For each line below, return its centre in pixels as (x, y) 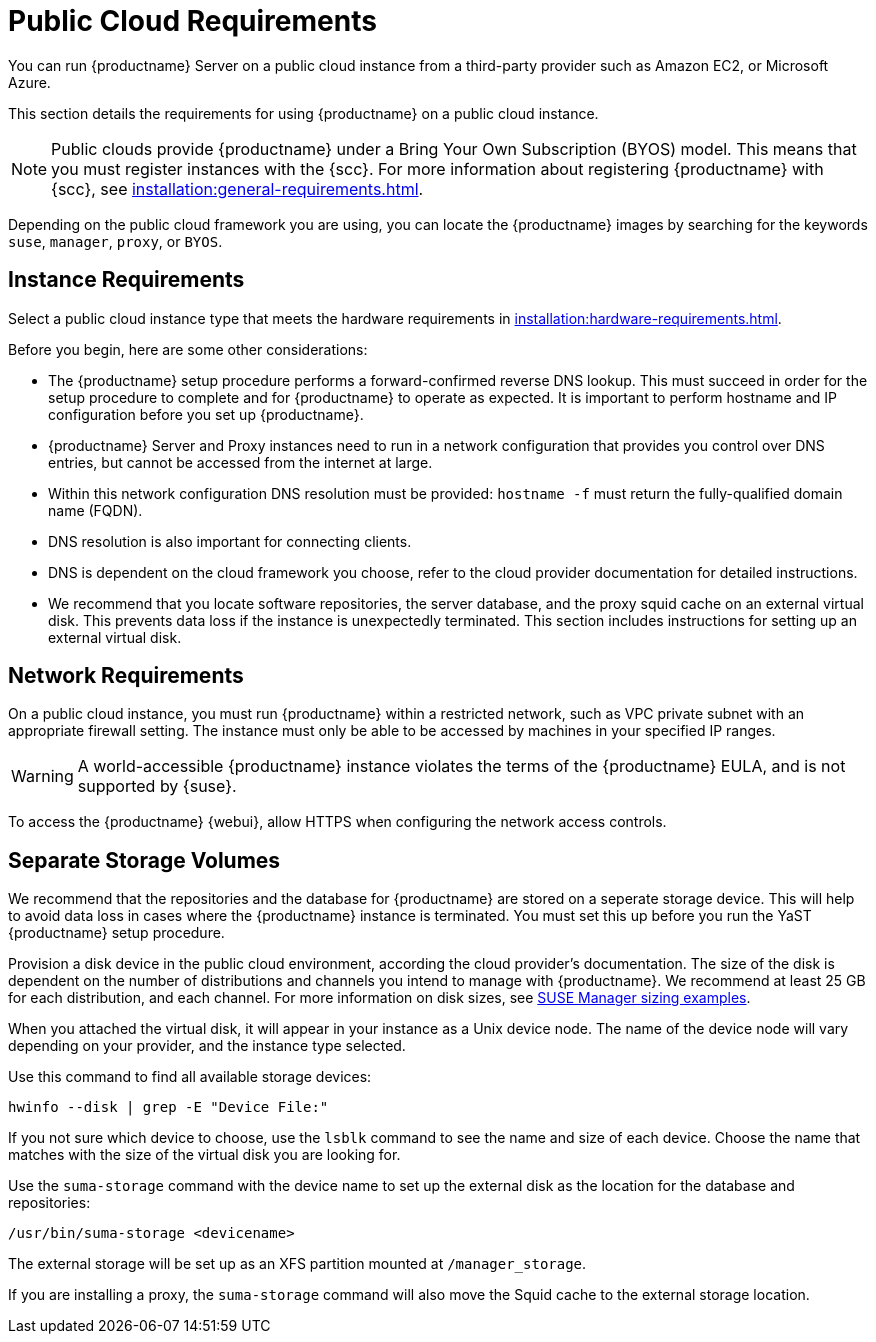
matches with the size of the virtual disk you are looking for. (204, 1155)
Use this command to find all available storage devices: (190, 1077)
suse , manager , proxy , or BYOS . (115, 241)
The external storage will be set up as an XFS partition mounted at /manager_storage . (297, 1264)
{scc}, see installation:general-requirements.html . (237, 188)
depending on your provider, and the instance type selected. (207, 1046)
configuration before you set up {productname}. (206, 414)
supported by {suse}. (157, 786)
